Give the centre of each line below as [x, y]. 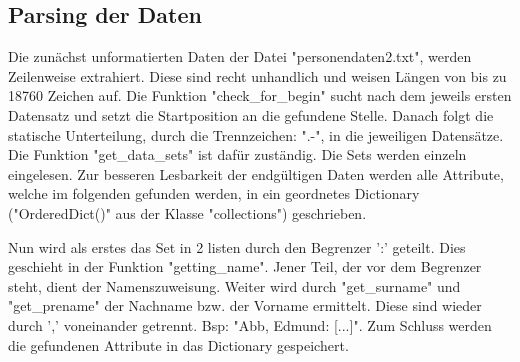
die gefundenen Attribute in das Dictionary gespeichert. [178, 344]
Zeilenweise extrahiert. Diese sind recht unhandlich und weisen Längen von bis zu [257, 75]
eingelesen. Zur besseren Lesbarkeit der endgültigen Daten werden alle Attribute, [256, 173]
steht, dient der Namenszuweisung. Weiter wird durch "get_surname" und [234, 285]
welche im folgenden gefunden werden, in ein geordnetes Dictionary [214, 193]
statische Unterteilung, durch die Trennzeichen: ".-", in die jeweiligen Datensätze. [256, 134]
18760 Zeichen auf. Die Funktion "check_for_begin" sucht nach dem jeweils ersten [260, 95]
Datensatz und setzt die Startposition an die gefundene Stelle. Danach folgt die [251, 114]
